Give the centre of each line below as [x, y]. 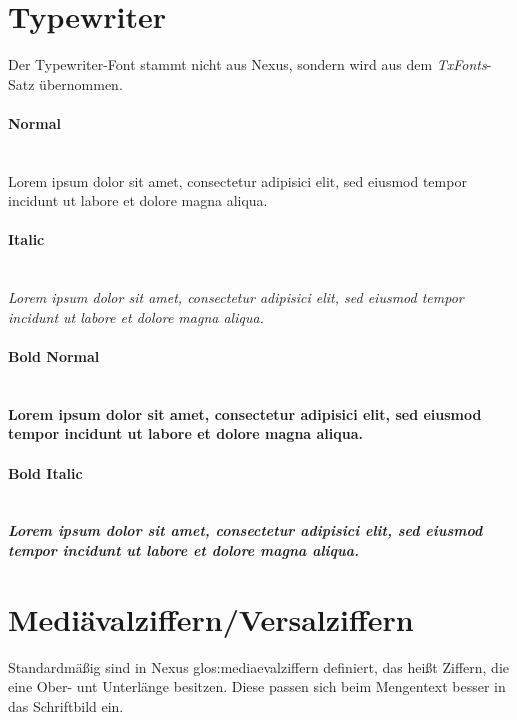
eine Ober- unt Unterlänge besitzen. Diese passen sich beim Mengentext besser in [257, 686]
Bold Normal [54, 356]
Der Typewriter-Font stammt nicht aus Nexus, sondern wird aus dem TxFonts [247, 64]
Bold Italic [45, 472]
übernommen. [81, 83]
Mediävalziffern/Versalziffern [211, 618]
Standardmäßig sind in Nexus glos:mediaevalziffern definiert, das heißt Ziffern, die [259, 666]
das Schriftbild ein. [66, 705]
